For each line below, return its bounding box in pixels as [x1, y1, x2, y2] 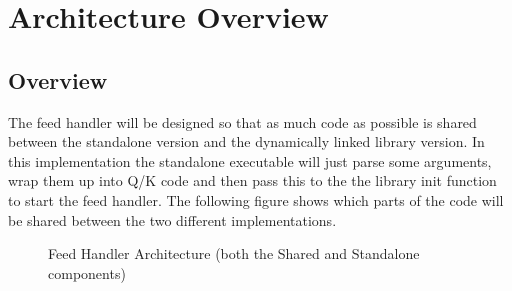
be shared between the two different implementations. [8, 209, 337, 230]
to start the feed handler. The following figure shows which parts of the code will [8, 189, 504, 210]
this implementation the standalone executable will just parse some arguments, [8, 150, 492, 171]
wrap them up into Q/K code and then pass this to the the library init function [8, 170, 497, 191]
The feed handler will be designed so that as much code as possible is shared [8, 111, 477, 132]
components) [48, 262, 126, 283]
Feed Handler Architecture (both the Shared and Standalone [48, 243, 420, 264]
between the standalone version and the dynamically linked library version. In [8, 131, 485, 152]
